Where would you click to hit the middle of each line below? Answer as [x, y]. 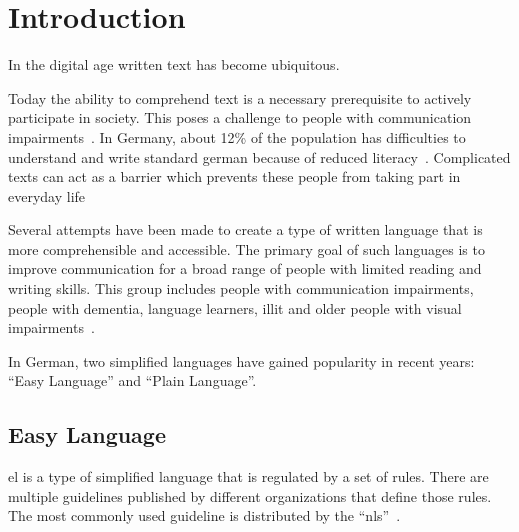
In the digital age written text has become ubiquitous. [174, 64]
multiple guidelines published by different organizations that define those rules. [250, 495]
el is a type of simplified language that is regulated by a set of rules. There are [248, 476]
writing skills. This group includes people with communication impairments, [241, 288]
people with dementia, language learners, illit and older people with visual [235, 307]
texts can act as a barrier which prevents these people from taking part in [234, 176]
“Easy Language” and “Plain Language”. [132, 380]
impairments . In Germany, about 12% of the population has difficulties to [237, 136]
